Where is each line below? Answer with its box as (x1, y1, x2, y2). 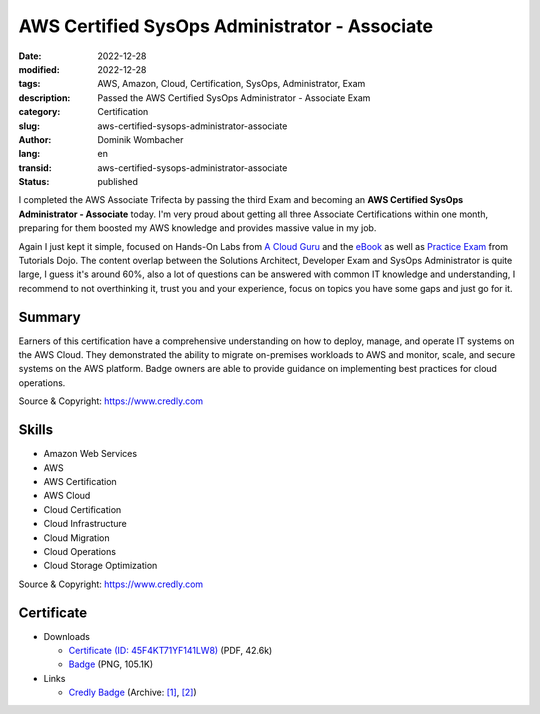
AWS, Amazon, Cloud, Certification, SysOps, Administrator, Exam (97, 78, 366, 90)
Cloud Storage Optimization (43, 560, 158, 572)
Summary (18, 308, 81, 325)
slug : (18, 120, 40, 132)
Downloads (43, 630, 90, 642)
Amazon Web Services (43, 448, 138, 460)
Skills (18, 421, 54, 439)
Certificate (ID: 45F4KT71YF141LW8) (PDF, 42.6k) (68, 644, 273, 656)
